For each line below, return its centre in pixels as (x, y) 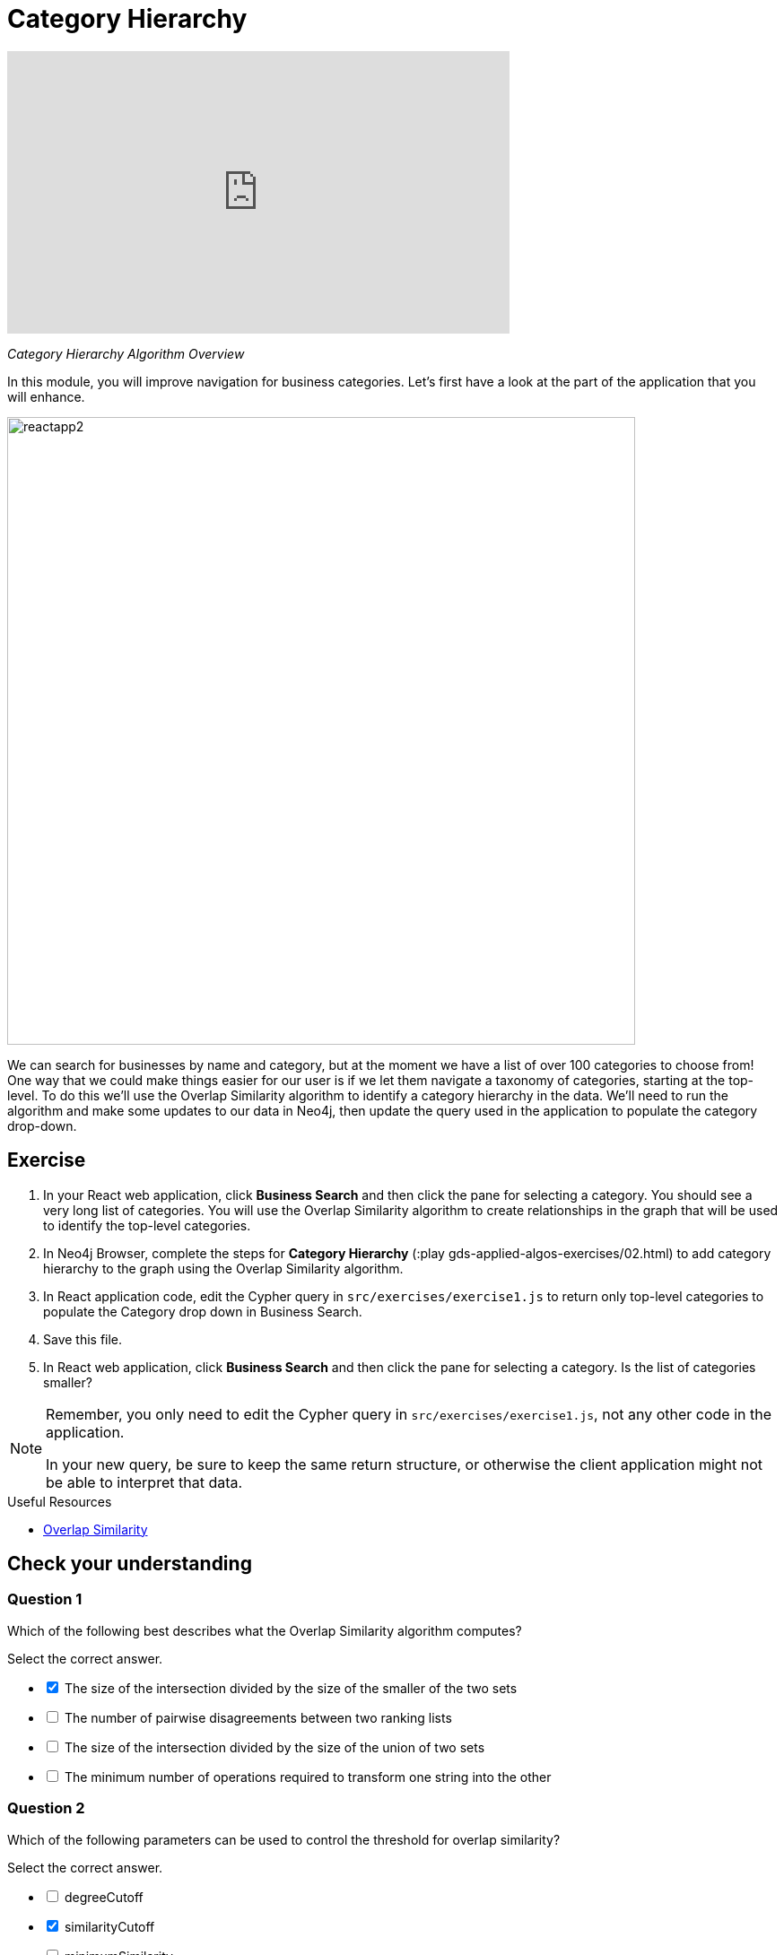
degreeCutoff (104, 1897)
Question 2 (46, 1808)
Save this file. (83, 1339)
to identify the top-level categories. (147, 1225)
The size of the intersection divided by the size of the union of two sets (274, 1747)
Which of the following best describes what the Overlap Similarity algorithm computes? (265, 1630)
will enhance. (46, 396)
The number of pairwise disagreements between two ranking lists (258, 1717)
